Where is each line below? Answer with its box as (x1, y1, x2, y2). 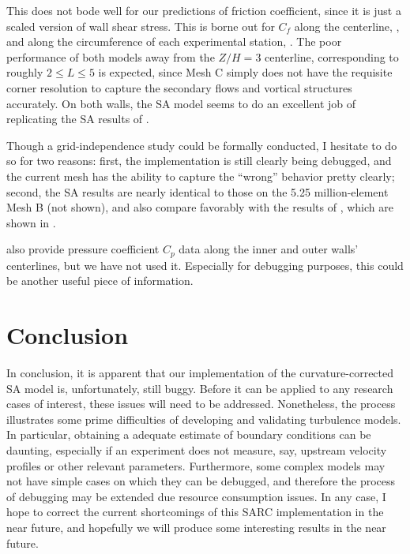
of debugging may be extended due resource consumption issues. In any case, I (6, 488, 386, 504)
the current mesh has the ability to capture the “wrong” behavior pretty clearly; (6, 167, 395, 184)
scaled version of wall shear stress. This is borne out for (6, 17, 275, 34)
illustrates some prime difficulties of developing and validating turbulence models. (6, 410, 401, 427)
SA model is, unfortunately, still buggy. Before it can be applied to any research (6, 380, 393, 396)
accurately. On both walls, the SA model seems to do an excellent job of (6, 95, 356, 111)
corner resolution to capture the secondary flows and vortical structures (6, 79, 352, 95)
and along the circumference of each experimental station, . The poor (6, 33, 342, 50)
